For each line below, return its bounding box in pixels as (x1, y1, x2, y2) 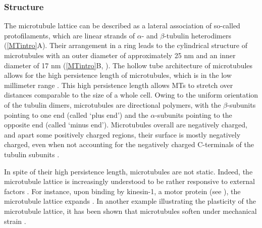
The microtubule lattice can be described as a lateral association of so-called (4, 20, 240, 31)
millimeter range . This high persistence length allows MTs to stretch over (4, 79, 233, 90)
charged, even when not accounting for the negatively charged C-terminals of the (4, 139, 254, 150)
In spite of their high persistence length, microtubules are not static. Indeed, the (4, 166, 253, 176)
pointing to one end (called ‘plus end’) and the (4, 109, 148, 120)
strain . (4, 215, 26, 226)
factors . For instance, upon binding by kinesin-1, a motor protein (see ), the (4, 186, 241, 196)
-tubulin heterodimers (164, 30, 231, 40)
